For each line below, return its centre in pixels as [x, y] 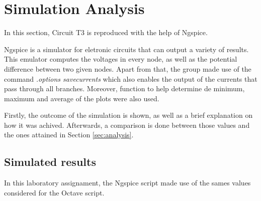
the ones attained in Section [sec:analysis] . [69, 135]
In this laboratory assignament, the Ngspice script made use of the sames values [127, 183]
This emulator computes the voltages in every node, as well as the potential [121, 59]
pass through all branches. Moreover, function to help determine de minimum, [124, 88]
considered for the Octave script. [54, 192]
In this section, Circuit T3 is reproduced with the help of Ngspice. [106, 32]
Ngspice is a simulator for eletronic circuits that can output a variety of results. [126, 49]
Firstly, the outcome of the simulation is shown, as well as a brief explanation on [128, 115]
